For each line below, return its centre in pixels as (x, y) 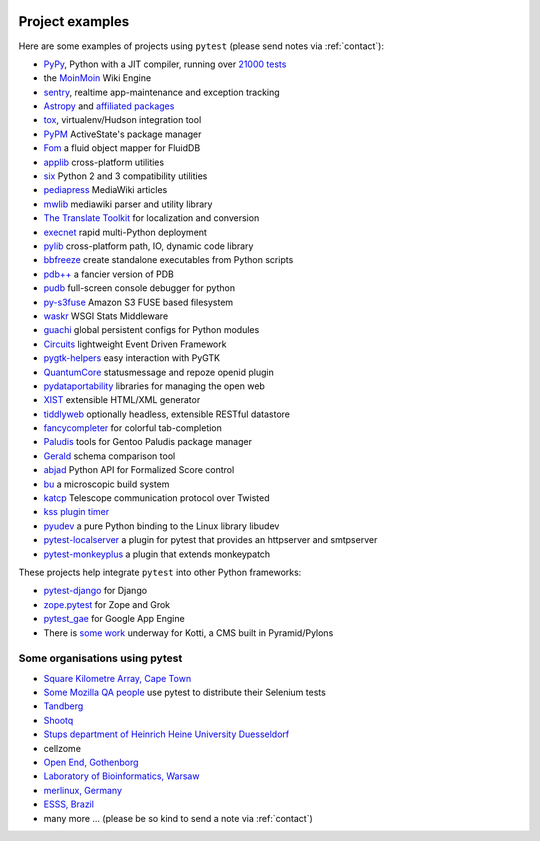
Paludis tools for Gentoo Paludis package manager (147, 442)
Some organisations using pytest (100, 658)
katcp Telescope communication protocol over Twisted (156, 498)
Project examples (74, 21)
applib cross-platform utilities (104, 162)
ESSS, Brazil (69, 804)
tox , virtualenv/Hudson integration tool (122, 120)
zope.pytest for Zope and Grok (107, 604)
